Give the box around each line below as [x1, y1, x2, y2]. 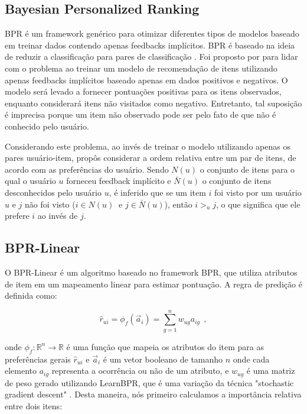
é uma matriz [246, 364, 295, 377]
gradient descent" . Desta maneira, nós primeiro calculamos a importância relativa [5, 388, 302, 400]
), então [164, 198, 192, 210]
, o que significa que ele [215, 198, 301, 210]
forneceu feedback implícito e [66, 174, 171, 187]
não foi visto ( [25, 198, 76, 210]
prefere [5, 209, 30, 222]
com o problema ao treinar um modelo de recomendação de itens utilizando [5, 62, 277, 74]
